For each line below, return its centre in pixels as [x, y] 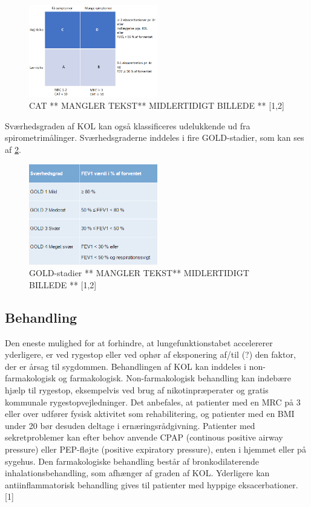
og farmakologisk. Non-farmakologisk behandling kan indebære [175, 378]
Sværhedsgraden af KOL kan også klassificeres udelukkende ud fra [128, 125]
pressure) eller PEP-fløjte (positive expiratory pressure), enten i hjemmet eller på [155, 449]
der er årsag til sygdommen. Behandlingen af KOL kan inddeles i [126, 366]
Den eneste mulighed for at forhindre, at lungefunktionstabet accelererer [139, 342]
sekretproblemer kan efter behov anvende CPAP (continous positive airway [144, 437]
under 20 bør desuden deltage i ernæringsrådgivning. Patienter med [130, 425]
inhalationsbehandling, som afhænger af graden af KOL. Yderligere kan [137, 473]
